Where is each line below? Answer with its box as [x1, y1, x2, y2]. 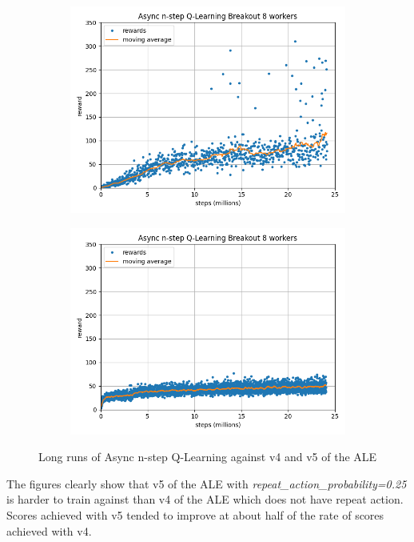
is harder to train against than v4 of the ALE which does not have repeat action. [6, 491, 404, 508]
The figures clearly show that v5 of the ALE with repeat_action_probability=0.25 [6, 475, 407, 492]
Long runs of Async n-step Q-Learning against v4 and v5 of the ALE [38, 448, 377, 465]
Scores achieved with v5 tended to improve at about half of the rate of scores [6, 506, 384, 523]
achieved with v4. [6, 522, 92, 539]
